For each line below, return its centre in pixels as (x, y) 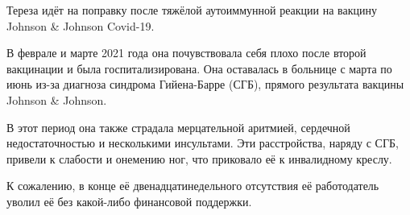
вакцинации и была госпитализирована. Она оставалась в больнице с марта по (199, 68)
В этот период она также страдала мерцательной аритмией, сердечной (178, 127)
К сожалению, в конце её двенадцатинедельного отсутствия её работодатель (193, 186)
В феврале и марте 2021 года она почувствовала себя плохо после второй (186, 53)
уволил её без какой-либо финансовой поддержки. (129, 201)
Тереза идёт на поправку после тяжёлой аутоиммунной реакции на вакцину (192, 10)
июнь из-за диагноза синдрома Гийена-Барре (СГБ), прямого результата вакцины (205, 84)
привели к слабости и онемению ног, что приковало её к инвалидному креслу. (199, 158)
